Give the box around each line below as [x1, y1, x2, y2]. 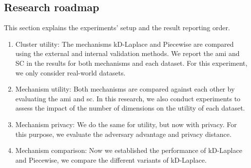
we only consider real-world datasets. [15, 67, 126, 77]
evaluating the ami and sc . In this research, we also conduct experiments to [15, 93, 241, 103]
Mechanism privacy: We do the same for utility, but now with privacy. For [15, 119, 237, 129]
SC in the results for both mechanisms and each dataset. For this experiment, [15, 57, 248, 68]
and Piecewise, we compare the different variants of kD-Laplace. [15, 154, 207, 165]
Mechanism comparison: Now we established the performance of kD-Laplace [15, 145, 242, 155]
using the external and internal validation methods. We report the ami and [15, 48, 240, 58]
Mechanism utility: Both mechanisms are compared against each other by [15, 84, 235, 94]
